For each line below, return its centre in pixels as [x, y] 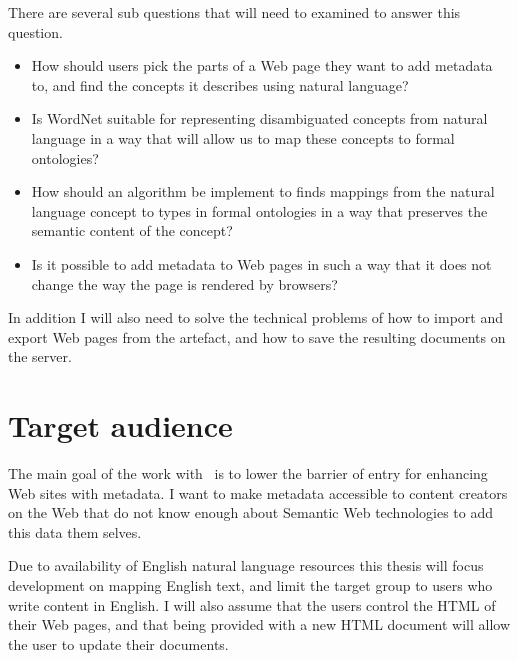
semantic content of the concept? [132, 230]
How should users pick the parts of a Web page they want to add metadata [262, 65]
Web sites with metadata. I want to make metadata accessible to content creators [258, 492]
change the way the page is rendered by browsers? [184, 283]
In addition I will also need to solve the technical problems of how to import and [255, 317]
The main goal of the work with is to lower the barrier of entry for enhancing [248, 473]
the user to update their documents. [118, 643]
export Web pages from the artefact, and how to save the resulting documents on [257, 336]
